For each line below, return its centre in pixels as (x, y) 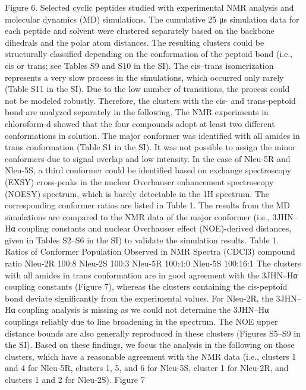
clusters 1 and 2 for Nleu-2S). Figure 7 (75, 379)
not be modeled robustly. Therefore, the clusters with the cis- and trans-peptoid (150, 100)
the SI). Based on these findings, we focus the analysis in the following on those (150, 345)
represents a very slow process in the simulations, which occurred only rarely (144, 77)
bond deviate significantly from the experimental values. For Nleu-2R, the (139, 298)
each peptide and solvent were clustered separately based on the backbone (140, 31)
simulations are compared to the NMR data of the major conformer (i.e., (137, 216)
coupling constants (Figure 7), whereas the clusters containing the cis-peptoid (146, 286)
